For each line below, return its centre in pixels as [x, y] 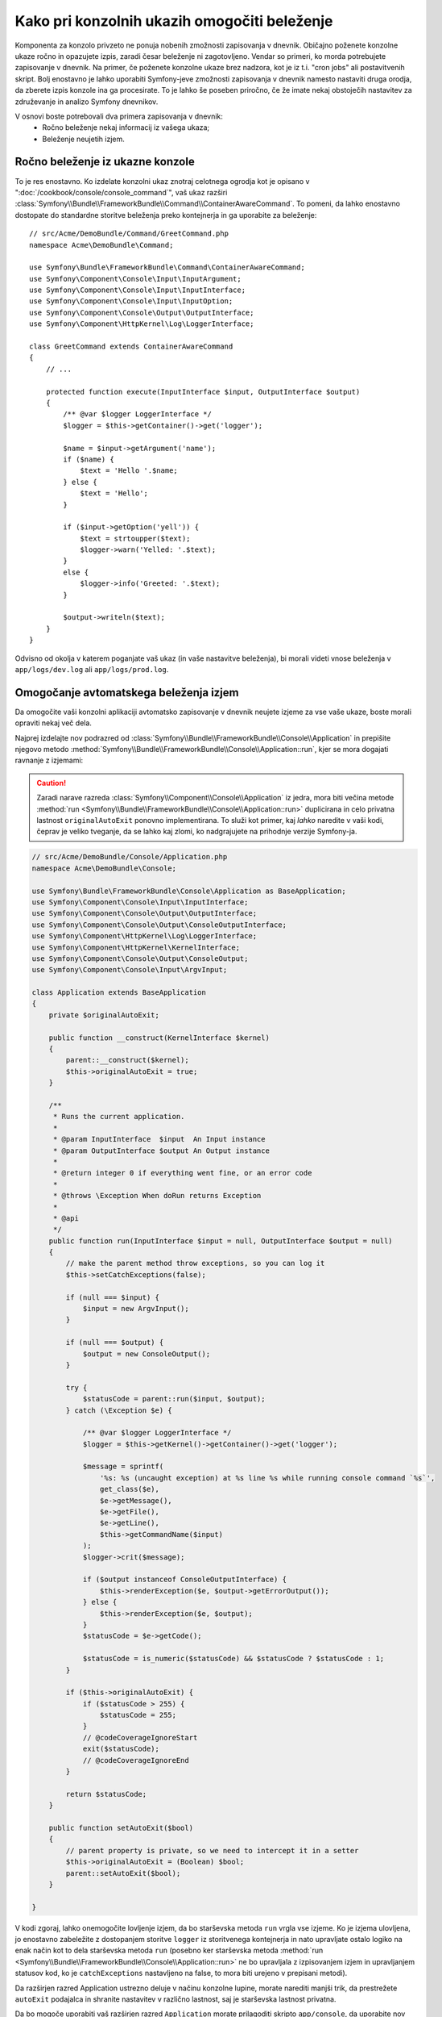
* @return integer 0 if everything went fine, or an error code [182, 1173]
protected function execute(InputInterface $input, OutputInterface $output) [203, 392]
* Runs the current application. [119, 1117]
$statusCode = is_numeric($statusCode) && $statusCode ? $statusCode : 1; [233, 1659]
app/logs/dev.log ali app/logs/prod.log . [92, 669]
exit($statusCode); [121, 1749]
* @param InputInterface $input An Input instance [159, 1139]
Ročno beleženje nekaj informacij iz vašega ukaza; [126, 127]
